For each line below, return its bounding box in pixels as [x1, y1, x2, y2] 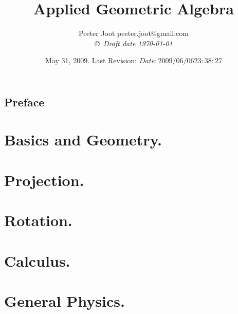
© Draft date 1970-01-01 [95, 38, 173, 48]
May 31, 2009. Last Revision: [45, 55, 137, 66]
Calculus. [4, 250, 70, 271]
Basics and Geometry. [4, 129, 162, 150]
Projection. [4, 169, 84, 190]
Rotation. [4, 210, 72, 231]
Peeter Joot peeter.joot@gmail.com [79, 28, 189, 39]
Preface [4, 94, 45, 109]
